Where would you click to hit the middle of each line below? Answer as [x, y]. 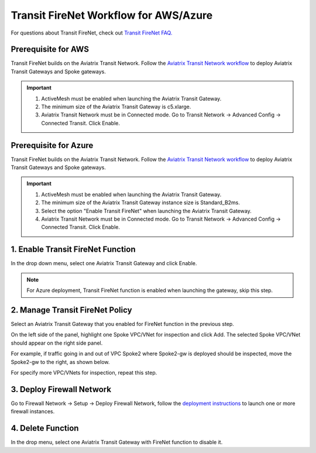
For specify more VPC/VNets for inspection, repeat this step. [84, 372]
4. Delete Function [45, 428]
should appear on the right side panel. [57, 343]
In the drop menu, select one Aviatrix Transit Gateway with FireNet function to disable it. [117, 442]
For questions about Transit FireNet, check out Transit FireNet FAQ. [92, 33]
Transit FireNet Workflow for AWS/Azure [112, 15]
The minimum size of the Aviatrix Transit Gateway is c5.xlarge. [116, 107]
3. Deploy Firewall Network [61, 389]
